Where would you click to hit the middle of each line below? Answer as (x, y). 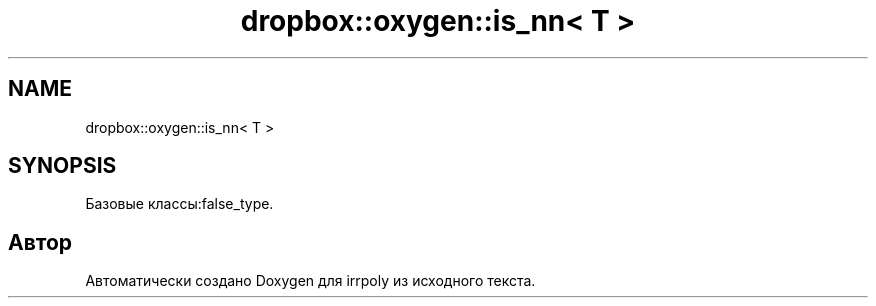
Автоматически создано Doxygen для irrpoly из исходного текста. (310, 281)
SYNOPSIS (62, 166)
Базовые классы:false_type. (179, 204)
